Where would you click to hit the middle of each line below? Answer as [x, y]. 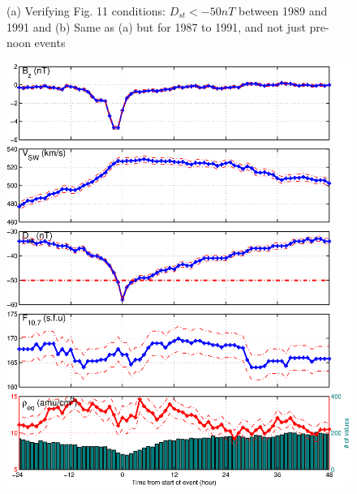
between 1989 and [283, 11]
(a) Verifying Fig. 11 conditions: [86, 11]
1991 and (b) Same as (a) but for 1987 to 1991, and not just [156, 26]
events [50, 43]
